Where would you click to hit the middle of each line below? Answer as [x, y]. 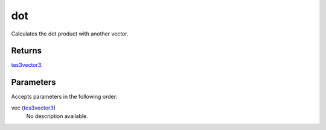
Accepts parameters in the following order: [64, 97]
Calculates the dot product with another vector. [70, 34]
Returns [27, 51]
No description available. [57, 116]
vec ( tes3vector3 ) [34, 108]
